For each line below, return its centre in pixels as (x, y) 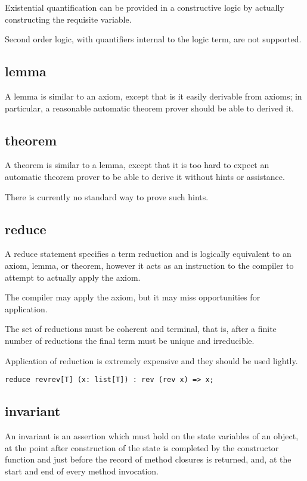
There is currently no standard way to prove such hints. (107, 196)
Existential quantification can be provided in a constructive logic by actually (145, 7)
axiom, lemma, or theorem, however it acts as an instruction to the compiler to (149, 265)
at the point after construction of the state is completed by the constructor (142, 447)
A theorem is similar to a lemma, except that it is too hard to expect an (137, 165)
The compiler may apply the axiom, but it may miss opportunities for (133, 297)
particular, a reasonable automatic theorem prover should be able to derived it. (150, 108)
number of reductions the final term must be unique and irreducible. (130, 340)
